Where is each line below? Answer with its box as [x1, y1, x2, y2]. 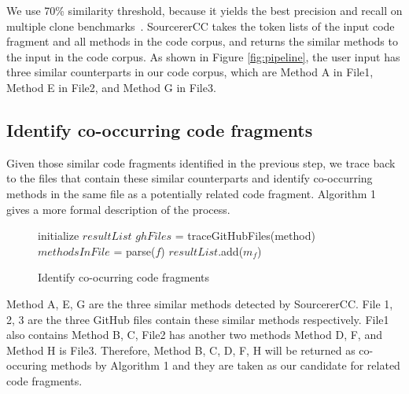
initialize [38, 227, 79, 244]
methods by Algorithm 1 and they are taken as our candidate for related [50, 357, 400, 374]
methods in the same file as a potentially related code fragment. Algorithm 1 [6, 185, 377, 201]
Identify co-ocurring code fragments [38, 269, 209, 285]
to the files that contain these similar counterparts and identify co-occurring [6, 170, 373, 186]
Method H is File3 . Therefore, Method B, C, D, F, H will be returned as [6, 341, 356, 358]
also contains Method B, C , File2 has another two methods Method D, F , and [6, 326, 382, 343]
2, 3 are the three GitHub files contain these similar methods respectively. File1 [6, 311, 389, 327]
